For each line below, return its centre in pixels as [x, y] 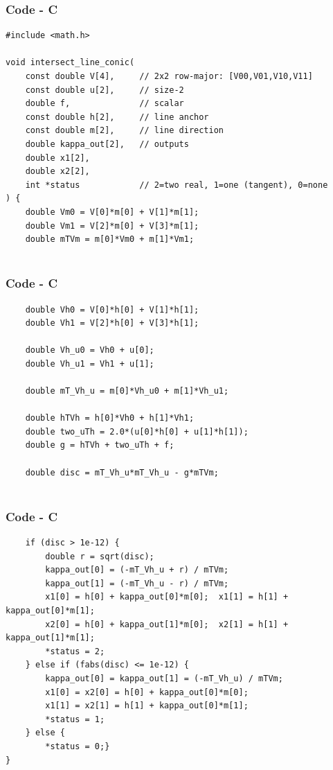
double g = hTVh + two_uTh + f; [100, 445]
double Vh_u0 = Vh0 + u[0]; [90, 350]
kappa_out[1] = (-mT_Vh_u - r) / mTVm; [137, 583]
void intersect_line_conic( [70, 63]
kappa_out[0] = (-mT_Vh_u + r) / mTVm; [137, 570]
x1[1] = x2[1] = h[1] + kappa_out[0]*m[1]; [147, 706]
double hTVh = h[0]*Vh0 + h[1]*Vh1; [110, 418]
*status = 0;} [78, 746]
